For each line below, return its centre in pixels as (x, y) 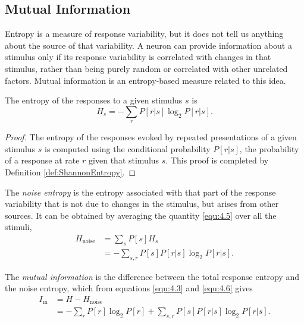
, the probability (269, 148)
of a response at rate (42, 160)
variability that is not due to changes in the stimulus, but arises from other (142, 204)
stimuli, (18, 227)
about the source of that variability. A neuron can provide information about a (148, 45)
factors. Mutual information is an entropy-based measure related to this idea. (145, 80)
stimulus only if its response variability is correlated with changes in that (138, 57)
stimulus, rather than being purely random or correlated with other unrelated (146, 68)
